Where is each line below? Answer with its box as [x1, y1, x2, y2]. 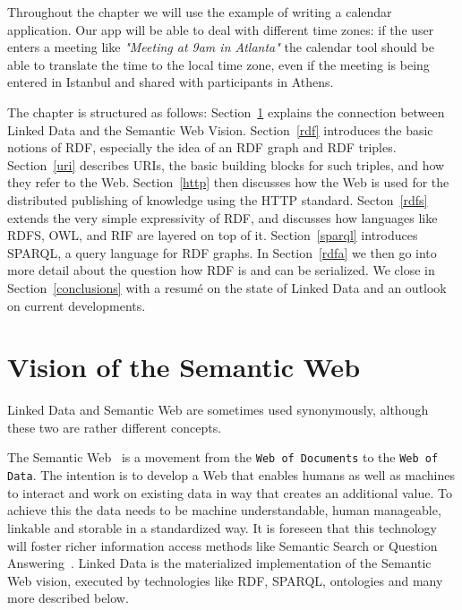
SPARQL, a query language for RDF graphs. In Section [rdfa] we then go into [7, 243, 437, 262]
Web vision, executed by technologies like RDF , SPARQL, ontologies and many [7, 571, 443, 589]
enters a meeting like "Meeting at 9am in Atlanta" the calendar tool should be [7, 38, 434, 56]
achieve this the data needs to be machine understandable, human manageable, [7, 501, 441, 520]
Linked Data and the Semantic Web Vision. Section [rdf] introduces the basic [7, 120, 433, 139]
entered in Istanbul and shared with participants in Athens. [7, 73, 334, 91]
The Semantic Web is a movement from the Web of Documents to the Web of [7, 448, 439, 467]
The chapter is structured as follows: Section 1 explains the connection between [7, 102, 445, 121]
